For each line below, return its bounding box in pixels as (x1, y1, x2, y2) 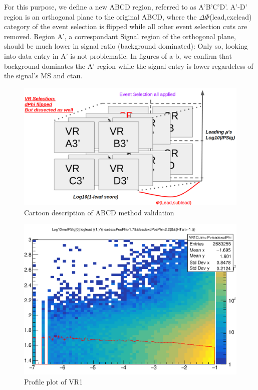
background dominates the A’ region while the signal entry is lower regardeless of (4, 60, 253, 71)
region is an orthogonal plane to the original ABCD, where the (4, 11, 197, 22)
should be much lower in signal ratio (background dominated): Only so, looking (4, 41, 248, 51)
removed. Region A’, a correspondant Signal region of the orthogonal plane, (4, 31, 236, 41)
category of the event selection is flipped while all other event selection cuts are (4, 21, 247, 32)
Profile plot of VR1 (24, 376, 83, 387)
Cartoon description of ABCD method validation (24, 207, 174, 217)
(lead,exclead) (209, 11, 252, 22)
